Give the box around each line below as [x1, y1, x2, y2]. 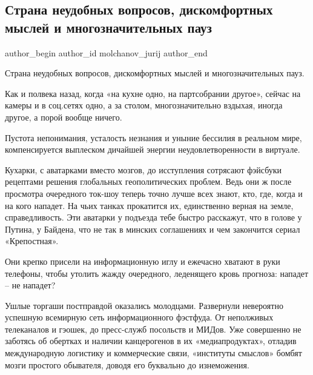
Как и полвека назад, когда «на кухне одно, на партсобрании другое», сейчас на [5, 87, 301, 99]
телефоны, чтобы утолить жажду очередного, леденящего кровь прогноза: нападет [5, 267, 309, 279]
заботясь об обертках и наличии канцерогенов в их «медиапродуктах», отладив [5, 334, 297, 347]
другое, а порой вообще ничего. [5, 110, 122, 123]
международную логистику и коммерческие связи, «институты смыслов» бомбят [5, 347, 302, 359]
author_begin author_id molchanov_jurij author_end [5, 46, 208, 59]
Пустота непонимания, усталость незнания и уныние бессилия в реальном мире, [5, 131, 302, 144]
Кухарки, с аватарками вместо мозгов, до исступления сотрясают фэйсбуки [5, 163, 282, 176]
